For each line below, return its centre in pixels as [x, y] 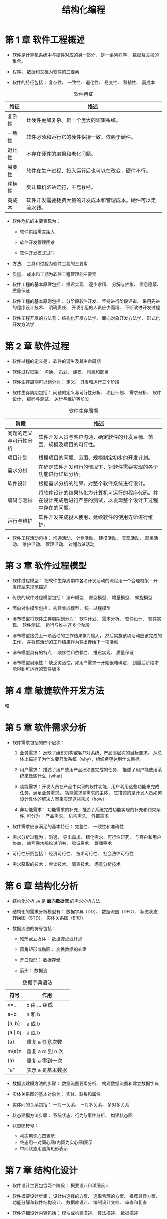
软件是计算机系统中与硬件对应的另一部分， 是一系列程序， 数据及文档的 [85, 55]
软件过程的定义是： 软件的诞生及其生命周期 [56, 361]
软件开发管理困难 [37, 242]
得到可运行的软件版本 [39, 669]
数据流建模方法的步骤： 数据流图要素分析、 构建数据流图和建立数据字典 [85, 1083]
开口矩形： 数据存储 [40, 960]
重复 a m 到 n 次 [45, 1051]
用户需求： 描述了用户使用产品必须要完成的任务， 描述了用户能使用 [88, 769]
